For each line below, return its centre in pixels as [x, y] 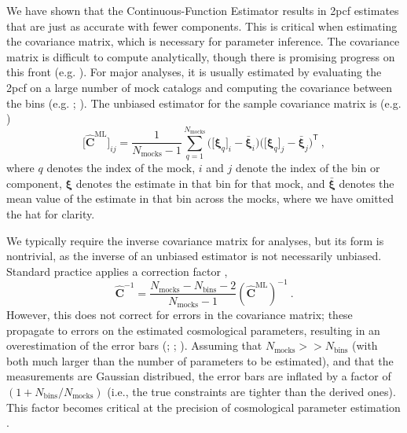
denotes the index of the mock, [121, 168]
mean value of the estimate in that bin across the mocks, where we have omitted [200, 198]
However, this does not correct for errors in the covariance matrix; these [180, 314]
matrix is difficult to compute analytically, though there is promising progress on [201, 56]
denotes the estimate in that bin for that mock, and [200, 183]
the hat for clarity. [51, 214]
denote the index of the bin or [308, 168]
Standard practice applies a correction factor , [117, 271]
